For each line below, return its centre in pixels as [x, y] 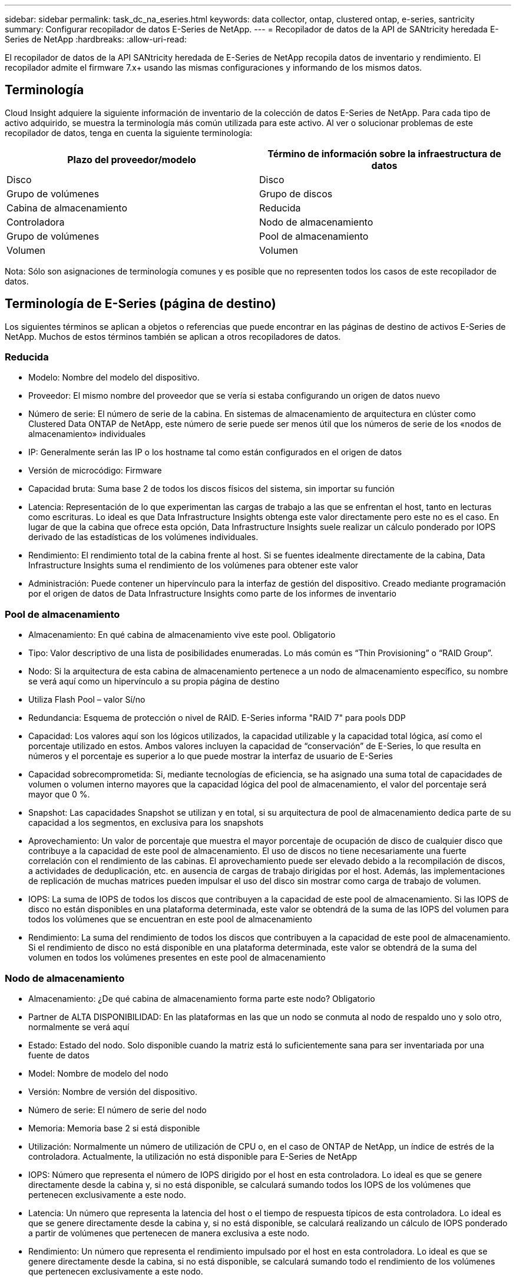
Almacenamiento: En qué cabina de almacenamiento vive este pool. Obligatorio [182, 635]
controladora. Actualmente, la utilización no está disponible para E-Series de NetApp [193, 1156]
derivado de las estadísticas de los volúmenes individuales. [143, 537]
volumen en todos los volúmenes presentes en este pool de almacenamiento [177, 958]
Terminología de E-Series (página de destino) [140, 304]
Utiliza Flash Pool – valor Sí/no [87, 700]
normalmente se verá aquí [79, 1027]
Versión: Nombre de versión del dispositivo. [113, 1091]
